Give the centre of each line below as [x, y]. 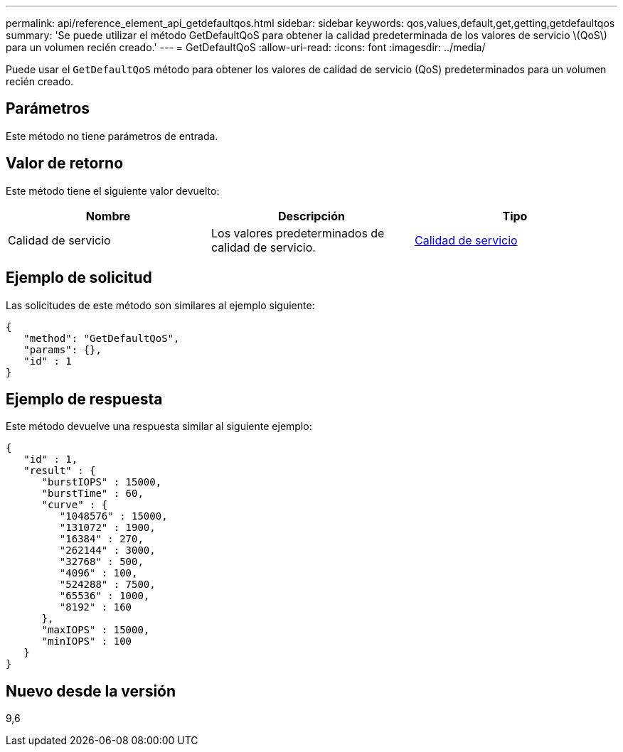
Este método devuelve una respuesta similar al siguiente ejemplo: [159, 426]
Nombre [108, 216]
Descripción [311, 216]
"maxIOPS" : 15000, [96, 630]
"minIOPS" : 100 [87, 641]
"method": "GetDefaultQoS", [102, 338]
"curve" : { [75, 505]
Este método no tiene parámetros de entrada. [112, 136]
